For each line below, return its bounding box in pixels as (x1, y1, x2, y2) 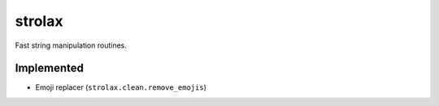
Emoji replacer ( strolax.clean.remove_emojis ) (35, 83, 206, 92)
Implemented (15, 61, 85, 75)
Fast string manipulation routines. (15, 40, 128, 50)
